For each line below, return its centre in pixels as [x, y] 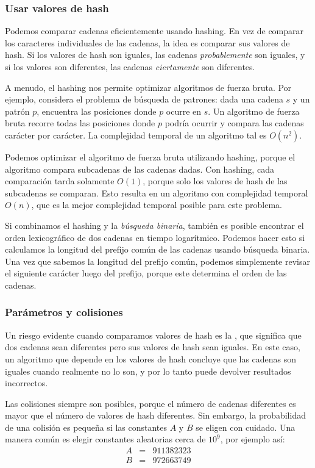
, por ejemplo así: [253, 439]
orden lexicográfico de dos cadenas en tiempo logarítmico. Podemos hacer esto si [155, 237]
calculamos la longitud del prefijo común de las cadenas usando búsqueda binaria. [157, 249]
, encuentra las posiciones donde [97, 111]
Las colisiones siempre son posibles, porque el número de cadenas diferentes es [150, 403]
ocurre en [184, 111]
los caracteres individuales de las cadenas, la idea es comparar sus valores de [147, 42]
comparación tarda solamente [60, 181]
